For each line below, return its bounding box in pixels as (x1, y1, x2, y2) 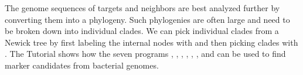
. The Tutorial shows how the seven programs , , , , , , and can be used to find (5, 47, 286, 60)
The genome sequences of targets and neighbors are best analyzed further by (5, 2, 280, 13)
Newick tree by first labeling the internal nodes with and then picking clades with (5, 36, 298, 48)
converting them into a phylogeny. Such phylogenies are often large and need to (5, 13, 290, 25)
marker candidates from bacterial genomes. (5, 59, 159, 71)
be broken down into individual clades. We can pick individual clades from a (5, 25, 279, 37)
